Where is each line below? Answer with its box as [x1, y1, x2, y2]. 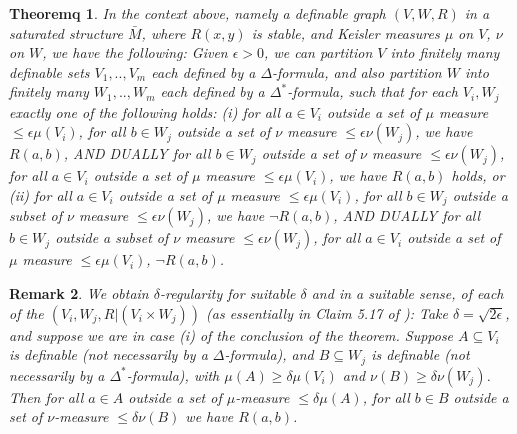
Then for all [9, 386, 84, 407]
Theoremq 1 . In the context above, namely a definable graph [9, 3, 386, 23]
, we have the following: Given [42, 42, 228, 63]
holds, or [451, 165, 505, 186]
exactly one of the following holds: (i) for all [9, 101, 281, 122]
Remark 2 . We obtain [9, 283, 149, 304]
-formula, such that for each [287, 81, 458, 102]
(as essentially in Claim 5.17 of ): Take [206, 302, 448, 323]
